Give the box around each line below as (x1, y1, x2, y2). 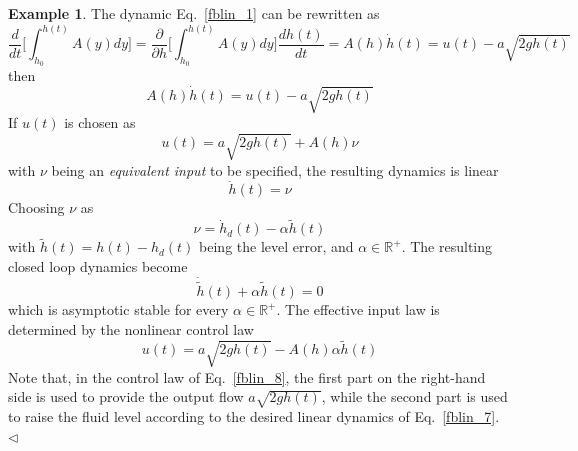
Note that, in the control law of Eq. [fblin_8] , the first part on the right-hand (8, 366, 486, 387)
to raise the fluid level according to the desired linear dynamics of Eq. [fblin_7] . (8, 406, 500, 427)
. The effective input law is (276, 299, 440, 320)
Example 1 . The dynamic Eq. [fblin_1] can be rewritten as (8, 3, 380, 23)
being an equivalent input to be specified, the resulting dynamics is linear (51, 159, 499, 180)
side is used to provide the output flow (8, 386, 244, 407)
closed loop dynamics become (8, 256, 188, 277)
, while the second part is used (321, 386, 508, 407)
